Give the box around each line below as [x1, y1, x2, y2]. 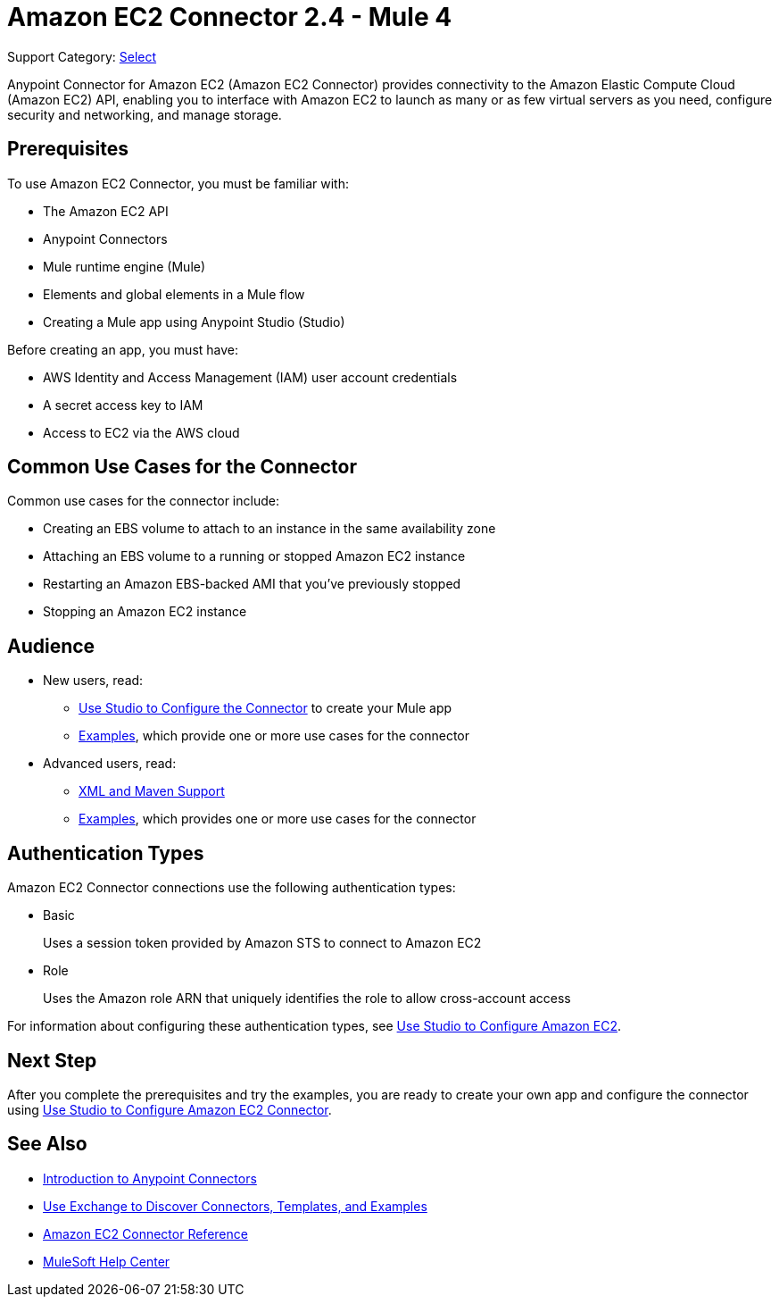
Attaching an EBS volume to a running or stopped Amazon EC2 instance [43, 548, 466, 564]
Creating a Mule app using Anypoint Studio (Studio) [43, 313, 345, 330]
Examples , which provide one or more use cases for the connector [79, 728, 470, 744]
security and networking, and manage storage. [7, 106, 282, 122]
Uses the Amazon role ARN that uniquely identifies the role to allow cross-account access [43, 991, 571, 1007]
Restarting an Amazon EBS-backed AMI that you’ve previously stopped [43, 576, 461, 592]
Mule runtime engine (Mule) [43, 258, 206, 274]
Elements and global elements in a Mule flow [43, 286, 305, 302]
